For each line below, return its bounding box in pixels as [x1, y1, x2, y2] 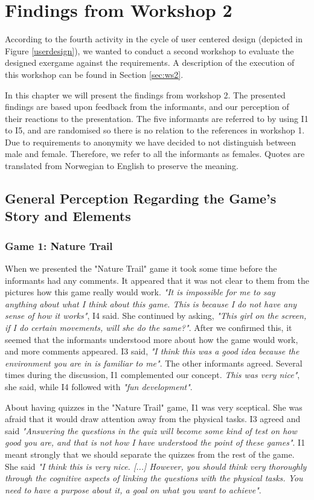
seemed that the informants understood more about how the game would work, [5, 333, 298, 345]
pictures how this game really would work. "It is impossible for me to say [5, 286, 275, 298]
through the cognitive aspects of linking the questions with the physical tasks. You [5, 472, 303, 484]
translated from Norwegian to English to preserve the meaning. [5, 159, 239, 172]
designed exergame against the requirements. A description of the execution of [5, 56, 295, 69]
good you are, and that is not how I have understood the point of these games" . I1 [5, 436, 306, 449]
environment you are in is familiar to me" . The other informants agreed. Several [5, 356, 303, 369]
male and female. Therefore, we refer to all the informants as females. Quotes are [5, 147, 305, 160]
